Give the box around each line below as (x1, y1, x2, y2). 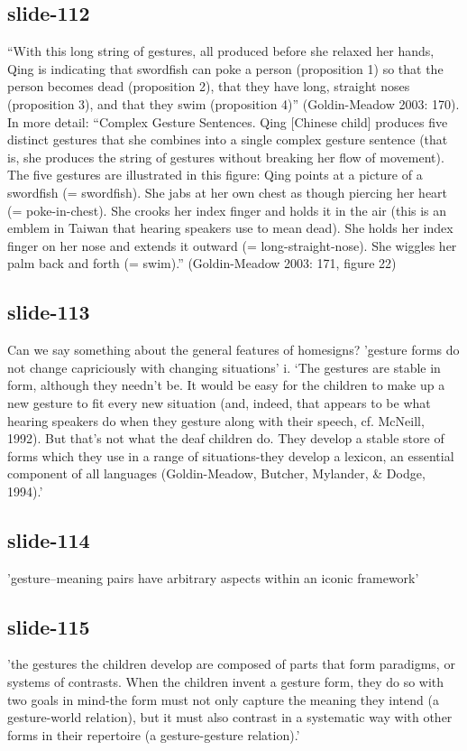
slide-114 (7, 525, 90, 553)
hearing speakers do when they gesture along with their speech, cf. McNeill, (7, 411, 425, 430)
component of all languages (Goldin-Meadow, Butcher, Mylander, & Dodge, (7, 464, 426, 483)
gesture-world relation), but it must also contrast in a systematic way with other (7, 708, 453, 727)
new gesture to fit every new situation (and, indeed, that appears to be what (7, 393, 431, 412)
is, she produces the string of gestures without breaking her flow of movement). (7, 147, 444, 166)
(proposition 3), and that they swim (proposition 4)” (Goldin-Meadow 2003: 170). (7, 94, 460, 113)
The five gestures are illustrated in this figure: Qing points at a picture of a (7, 165, 423, 184)
